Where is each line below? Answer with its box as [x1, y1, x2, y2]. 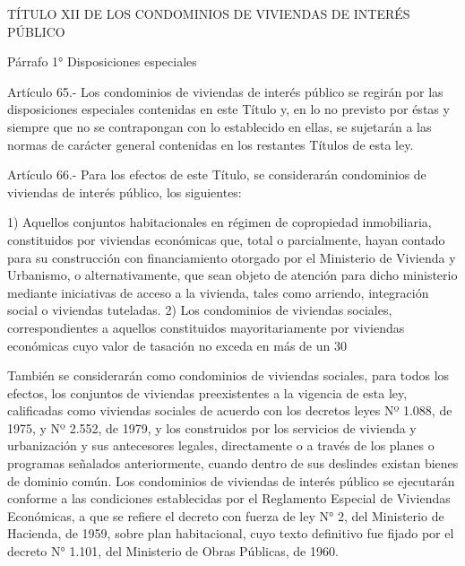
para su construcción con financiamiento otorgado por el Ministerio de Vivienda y [7, 248, 456, 266]
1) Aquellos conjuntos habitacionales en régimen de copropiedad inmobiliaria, [7, 213, 432, 231]
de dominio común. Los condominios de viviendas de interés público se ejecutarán [7, 471, 455, 490]
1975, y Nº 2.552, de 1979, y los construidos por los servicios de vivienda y [7, 418, 417, 437]
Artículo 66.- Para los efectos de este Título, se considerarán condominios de [7, 165, 426, 184]
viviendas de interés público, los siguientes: [7, 182, 242, 201]
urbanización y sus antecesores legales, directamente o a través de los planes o [7, 436, 435, 455]
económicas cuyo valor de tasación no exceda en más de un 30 [7, 335, 347, 354]
